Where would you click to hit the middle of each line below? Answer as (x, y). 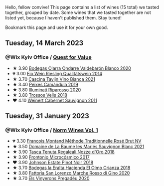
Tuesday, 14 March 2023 (44, 43)
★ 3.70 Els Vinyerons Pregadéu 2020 (51, 179)
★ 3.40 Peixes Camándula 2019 (45, 84)
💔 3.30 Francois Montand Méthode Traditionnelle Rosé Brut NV (77, 141)
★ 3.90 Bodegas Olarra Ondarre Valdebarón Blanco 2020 (72, 68)
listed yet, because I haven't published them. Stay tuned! (64, 18)
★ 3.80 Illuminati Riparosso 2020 (47, 90)
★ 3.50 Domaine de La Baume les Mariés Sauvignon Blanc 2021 (78, 147)
